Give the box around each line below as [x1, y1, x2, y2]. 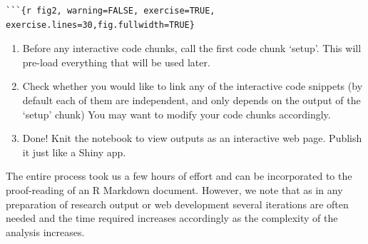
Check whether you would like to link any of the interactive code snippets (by [22, 78, 363, 93]
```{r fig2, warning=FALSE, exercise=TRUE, [6, 6, 215, 16]
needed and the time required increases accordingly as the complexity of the [6, 210, 338, 225]
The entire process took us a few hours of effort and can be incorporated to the [6, 168, 352, 183]
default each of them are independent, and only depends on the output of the [22, 92, 361, 107]
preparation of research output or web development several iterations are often [6, 196, 349, 211]
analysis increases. [6, 224, 85, 239]
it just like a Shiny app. [22, 144, 126, 159]
